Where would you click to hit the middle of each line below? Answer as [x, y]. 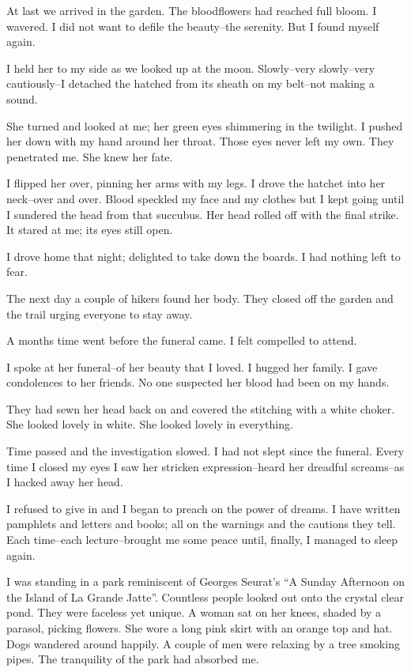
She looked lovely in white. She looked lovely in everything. [150, 424]
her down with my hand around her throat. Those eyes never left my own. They [200, 141]
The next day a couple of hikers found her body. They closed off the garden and [200, 298]
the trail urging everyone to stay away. [100, 313]
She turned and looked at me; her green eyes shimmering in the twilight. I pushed [205, 125]
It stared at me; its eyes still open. [90, 230]
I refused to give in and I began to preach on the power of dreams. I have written [204, 508]
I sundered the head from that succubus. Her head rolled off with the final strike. [203, 214]
